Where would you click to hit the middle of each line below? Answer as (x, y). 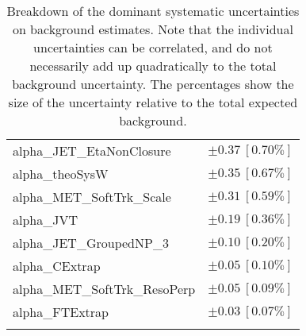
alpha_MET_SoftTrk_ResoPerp (104, 289)
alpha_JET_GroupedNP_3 (91, 243)
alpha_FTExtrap (61, 312)
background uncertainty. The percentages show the (153, 84)
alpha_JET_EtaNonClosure (92, 151)
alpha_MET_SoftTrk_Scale (92, 197)
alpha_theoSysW (61, 174)
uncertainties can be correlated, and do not (153, 47)
